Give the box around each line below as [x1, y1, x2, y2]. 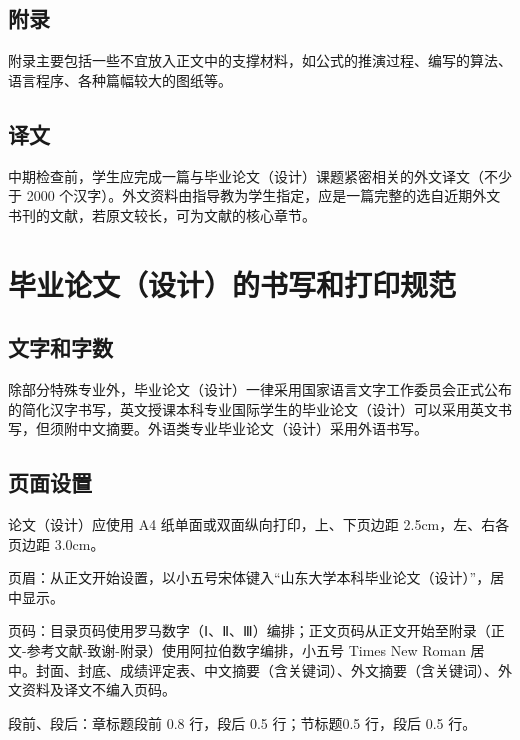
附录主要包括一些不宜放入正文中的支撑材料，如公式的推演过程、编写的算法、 [8, 50, 512, 71]
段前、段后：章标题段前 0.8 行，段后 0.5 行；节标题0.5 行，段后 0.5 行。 [8, 712, 477, 733]
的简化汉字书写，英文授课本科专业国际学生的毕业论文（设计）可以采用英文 [8, 398, 498, 419]
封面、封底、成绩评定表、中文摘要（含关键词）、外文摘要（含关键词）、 [35, 659, 498, 680]
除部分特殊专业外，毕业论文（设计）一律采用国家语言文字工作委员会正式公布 [8, 378, 512, 399]
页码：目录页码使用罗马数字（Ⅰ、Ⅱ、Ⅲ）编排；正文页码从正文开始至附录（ [8, 620, 491, 641]
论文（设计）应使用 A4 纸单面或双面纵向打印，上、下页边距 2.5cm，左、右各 [8, 513, 510, 534]
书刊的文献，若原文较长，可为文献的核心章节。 [8, 204, 316, 225]
